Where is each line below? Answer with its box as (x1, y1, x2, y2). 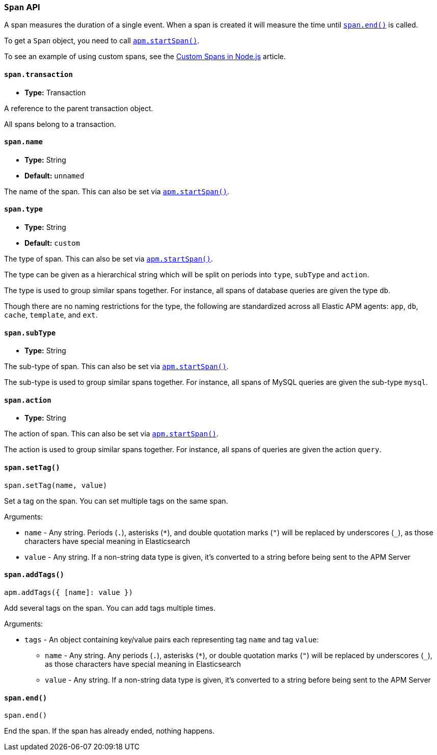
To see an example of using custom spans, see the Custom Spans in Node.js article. (4, 52, 286, 61)
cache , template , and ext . (4, 310, 98, 320)
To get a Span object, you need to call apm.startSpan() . (4, 36, 200, 45)
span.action (4, 396, 51, 404)
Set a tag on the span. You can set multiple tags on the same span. (4, 496, 228, 505)
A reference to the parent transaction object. (4, 103, 153, 113)
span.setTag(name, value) (4, 481, 107, 489)
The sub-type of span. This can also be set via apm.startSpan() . (4, 362, 229, 371)
